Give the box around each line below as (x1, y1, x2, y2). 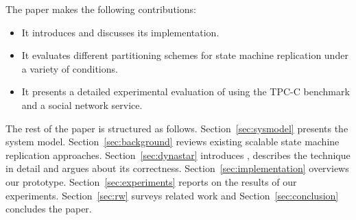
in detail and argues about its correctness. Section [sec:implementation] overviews (5, 161, 349, 175)
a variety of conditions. (21, 61, 118, 75)
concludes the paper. (5, 201, 92, 216)
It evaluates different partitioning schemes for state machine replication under (21, 48, 348, 62)
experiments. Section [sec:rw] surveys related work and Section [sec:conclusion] (5, 188, 339, 202)
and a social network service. (21, 97, 143, 112)
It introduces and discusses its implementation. (21, 25, 219, 39)
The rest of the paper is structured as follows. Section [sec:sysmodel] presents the (5, 121, 348, 135)
